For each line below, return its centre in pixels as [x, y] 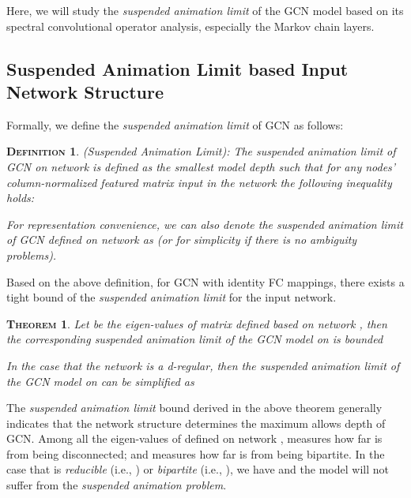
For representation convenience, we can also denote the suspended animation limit [205, 224]
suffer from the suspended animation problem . [117, 485]
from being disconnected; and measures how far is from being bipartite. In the [196, 453]
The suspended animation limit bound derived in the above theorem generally [194, 408]
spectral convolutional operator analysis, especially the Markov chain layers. [190, 26]
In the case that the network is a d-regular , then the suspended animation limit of [203, 365]
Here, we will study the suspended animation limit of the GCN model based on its [205, 10]
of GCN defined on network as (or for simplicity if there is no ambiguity [182, 240]
